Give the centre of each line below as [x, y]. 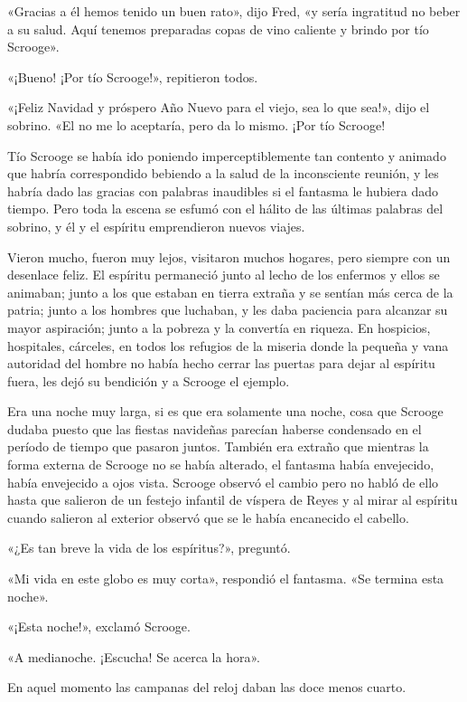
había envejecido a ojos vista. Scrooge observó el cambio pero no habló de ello [223, 482]
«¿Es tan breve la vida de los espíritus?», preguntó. [149, 548]
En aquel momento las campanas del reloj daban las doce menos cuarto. [207, 687]
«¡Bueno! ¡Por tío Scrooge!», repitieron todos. [133, 76]
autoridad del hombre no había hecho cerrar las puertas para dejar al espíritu [221, 363]
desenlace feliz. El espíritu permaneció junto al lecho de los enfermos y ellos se [224, 275]
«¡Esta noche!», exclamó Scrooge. [99, 626]
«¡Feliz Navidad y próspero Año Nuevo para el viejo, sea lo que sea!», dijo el [219, 107]
